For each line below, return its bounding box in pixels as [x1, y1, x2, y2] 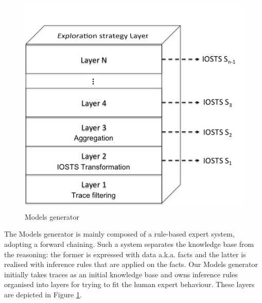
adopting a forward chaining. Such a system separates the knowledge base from [4, 238, 254, 249]
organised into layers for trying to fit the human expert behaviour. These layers [4, 279, 255, 290]
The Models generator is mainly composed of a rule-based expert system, [4, 228, 235, 239]
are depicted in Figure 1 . [4, 289, 82, 299]
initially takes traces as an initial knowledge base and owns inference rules [4, 269, 238, 279]
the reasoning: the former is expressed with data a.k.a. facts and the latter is [4, 248, 246, 259]
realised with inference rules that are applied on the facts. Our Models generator [4, 259, 258, 270]
